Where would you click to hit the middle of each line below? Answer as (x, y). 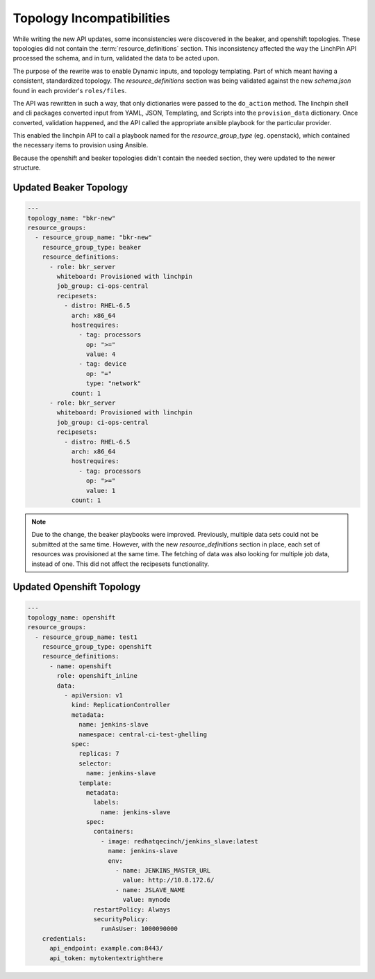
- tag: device (103, 364)
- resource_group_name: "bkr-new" (94, 237)
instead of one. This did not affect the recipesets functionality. (120, 564)
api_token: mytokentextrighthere (106, 958)
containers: (114, 832)
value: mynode (147, 900)
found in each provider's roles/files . (70, 90)
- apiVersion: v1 (93, 696)
